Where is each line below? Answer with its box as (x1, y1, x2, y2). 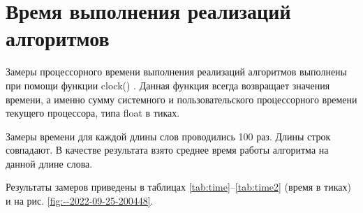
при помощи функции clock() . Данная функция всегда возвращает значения (6, 78, 330, 92)
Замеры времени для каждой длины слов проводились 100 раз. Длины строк (6, 128, 331, 143)
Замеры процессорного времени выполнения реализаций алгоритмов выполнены (6, 64, 347, 79)
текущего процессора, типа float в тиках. (6, 105, 180, 120)
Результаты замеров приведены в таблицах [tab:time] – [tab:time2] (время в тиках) (6, 179, 351, 194)
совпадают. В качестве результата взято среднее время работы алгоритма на (6, 142, 329, 157)
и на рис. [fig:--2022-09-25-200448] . (6, 193, 154, 208)
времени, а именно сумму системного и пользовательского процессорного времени (6, 91, 357, 106)
